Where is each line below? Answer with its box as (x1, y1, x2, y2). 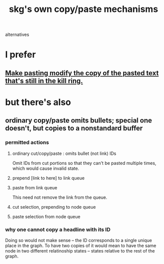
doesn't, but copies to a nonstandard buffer (5, 124, 143, 132)
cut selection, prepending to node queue (12, 204, 96, 210)
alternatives (5, 31, 29, 38)
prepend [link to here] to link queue (12, 175, 85, 181)
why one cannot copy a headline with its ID (5, 226, 111, 233)
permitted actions (5, 139, 49, 146)
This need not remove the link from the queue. (12, 194, 108, 200)
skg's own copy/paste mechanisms (9, 3, 158, 15)
